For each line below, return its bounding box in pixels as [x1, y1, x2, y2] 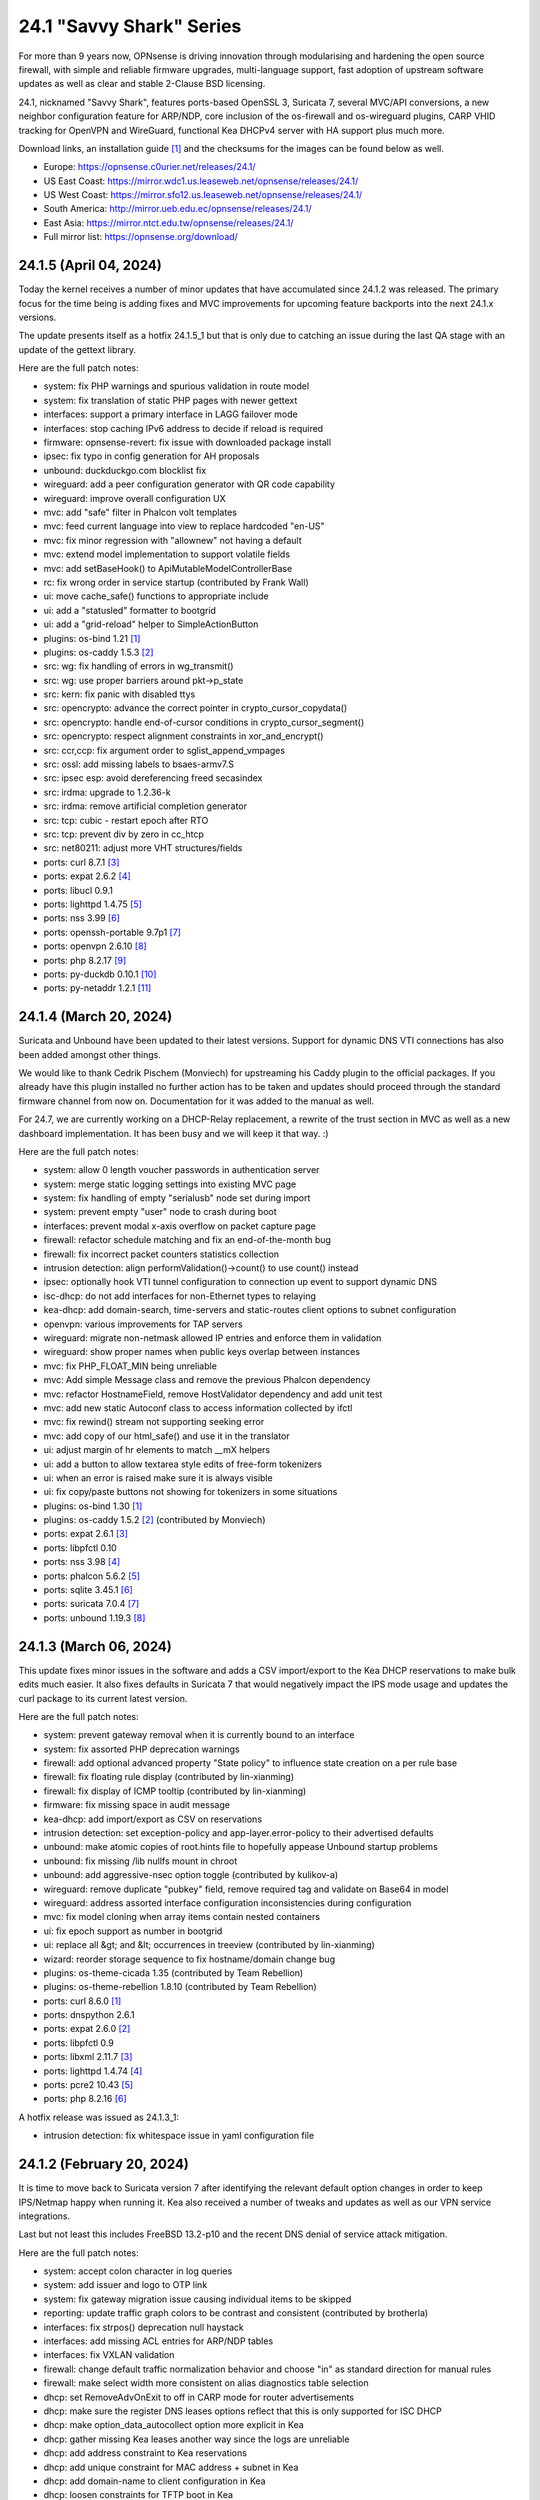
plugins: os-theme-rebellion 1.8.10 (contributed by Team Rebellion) [43, 1981, 317, 1993]
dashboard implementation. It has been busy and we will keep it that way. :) [18, 1127, 329, 1139]
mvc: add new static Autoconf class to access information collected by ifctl [43, 1401, 353, 1414]
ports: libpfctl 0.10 [43, 1541, 117, 1554]
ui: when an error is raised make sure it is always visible [43, 1471, 274, 1484]
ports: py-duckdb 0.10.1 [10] [43, 968, 157, 980]
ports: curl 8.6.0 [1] [43, 1995, 122, 2007]
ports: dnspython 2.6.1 [43, 2009, 135, 2021]
